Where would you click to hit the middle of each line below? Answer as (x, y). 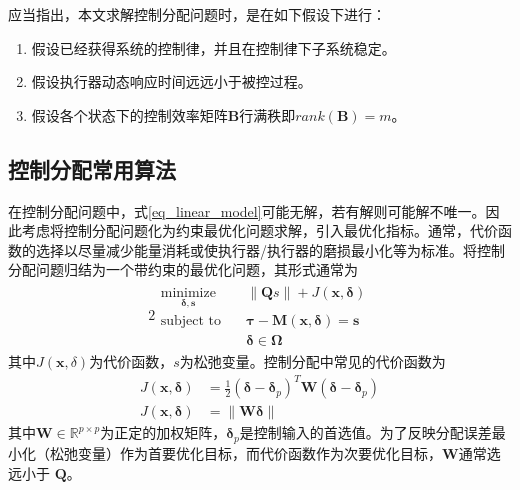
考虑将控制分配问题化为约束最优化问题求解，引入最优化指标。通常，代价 (259, 230)
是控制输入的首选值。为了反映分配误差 (365, 432)
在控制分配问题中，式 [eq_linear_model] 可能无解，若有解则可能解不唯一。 (247, 210)
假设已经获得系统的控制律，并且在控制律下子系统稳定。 (213, 47)
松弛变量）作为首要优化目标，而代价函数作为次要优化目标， (245, 452)
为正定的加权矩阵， (163, 432)
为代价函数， (131, 361)
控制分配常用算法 (92, 168)
